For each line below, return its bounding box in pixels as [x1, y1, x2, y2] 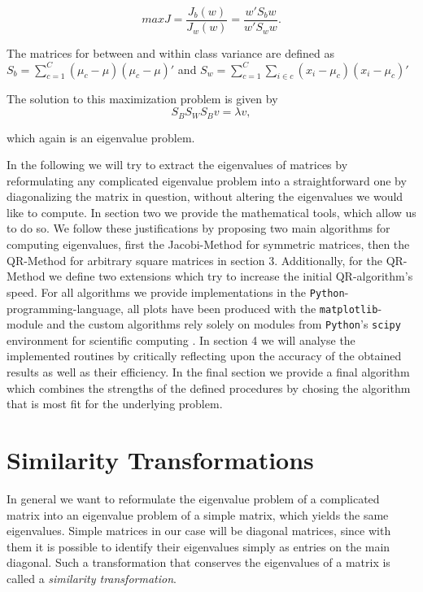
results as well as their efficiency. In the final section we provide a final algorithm [7, 363, 410, 380]
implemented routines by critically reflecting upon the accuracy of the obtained [7, 347, 402, 364]
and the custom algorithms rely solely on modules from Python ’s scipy [46, 316, 401, 333]
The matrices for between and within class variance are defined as [7, 45, 334, 62]
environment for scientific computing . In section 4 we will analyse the [7, 331, 355, 348]
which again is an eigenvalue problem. [7, 128, 195, 146]
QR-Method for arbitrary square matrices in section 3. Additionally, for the [7, 251, 382, 268]
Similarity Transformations [7, 442, 314, 476]
